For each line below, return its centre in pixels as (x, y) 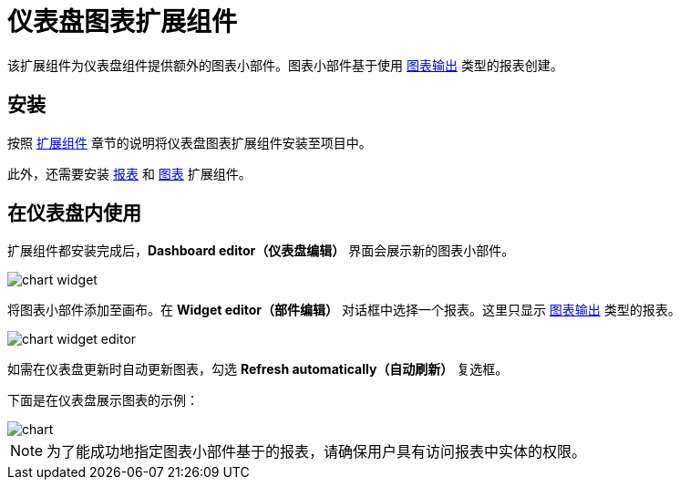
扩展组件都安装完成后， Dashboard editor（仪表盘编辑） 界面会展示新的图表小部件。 (261, 251)
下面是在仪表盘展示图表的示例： (103, 400)
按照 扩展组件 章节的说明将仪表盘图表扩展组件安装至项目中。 (190, 142)
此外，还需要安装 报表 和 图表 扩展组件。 (129, 173)
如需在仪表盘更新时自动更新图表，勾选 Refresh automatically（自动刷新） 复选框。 (258, 369)
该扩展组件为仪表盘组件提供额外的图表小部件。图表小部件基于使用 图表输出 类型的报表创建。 (285, 65)
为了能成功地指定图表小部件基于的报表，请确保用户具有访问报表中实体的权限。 (317, 452)
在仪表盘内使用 (74, 213)
